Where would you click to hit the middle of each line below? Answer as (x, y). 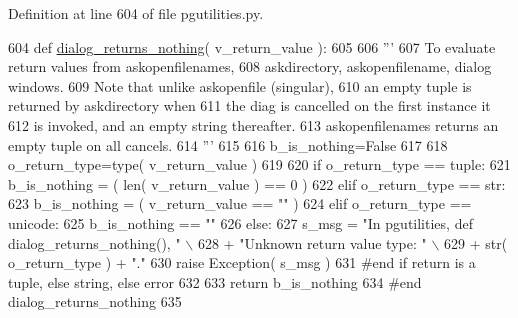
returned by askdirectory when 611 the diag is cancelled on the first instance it (249, 105)
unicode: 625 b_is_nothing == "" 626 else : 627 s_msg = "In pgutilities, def (240, 222)
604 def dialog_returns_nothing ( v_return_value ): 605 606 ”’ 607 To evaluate (252, 46)
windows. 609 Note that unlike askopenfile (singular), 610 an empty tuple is (240, 85)
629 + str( (475, 242)
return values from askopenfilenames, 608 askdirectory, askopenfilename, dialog (250, 66)
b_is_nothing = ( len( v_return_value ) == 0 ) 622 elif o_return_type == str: (257, 183)
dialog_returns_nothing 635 (95, 301)
